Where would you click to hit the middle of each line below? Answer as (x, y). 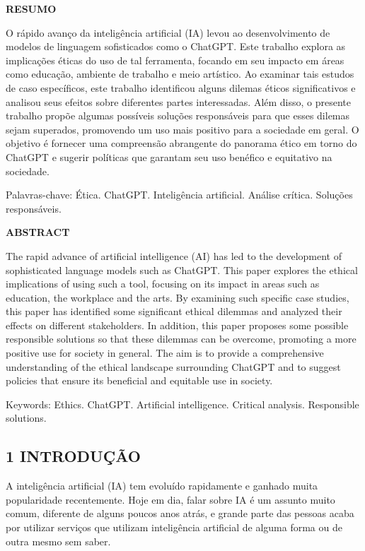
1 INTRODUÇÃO (73, 456)
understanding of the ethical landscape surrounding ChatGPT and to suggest (173, 366)
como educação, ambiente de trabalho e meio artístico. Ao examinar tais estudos (180, 74)
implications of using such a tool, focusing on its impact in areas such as (163, 284)
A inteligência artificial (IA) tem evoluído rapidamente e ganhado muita (162, 486)
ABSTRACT (38, 232)
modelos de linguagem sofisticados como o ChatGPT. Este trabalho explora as (176, 46)
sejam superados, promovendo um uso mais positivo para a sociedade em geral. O (182, 129)
